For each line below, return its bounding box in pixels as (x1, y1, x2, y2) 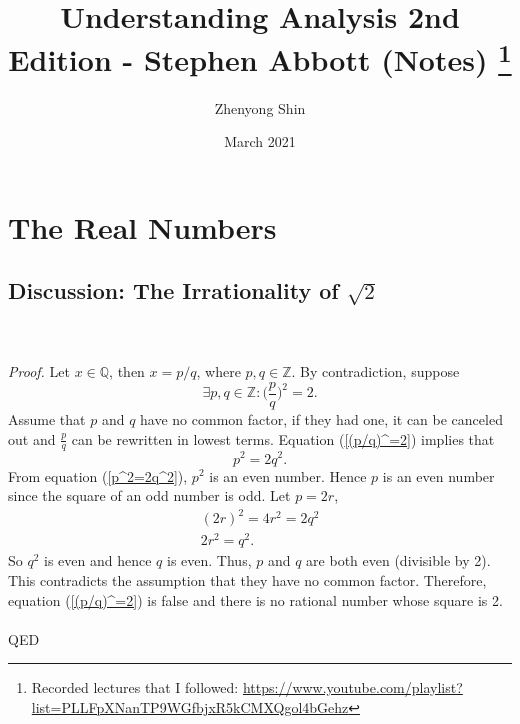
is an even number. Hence (209, 465, 367, 486)
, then (109, 361, 145, 382)
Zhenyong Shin (214, 97, 306, 118)
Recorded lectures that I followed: (31, 677, 239, 698)
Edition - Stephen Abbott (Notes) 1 (8, 35, 512, 80)
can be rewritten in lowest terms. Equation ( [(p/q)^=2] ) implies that (71, 428, 495, 449)
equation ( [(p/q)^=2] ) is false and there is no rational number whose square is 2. (8, 589, 503, 610)
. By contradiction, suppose (291, 361, 460, 382)
